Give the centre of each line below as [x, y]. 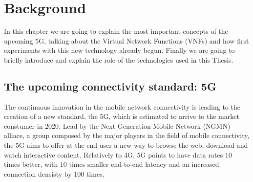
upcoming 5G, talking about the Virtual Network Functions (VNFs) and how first [126, 40]
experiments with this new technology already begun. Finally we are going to [119, 50]
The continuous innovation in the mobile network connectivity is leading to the [122, 106]
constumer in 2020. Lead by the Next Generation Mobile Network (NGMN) [117, 125]
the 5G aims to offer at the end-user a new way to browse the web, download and [126, 145]
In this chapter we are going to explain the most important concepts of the [116, 31]
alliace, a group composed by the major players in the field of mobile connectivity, [127, 135]
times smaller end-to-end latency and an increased [144, 164]
